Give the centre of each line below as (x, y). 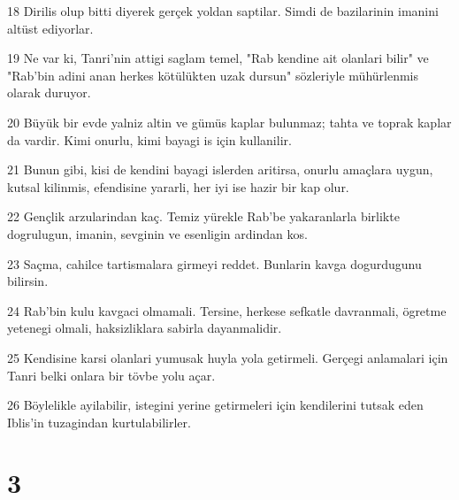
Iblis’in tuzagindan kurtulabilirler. (99, 422)
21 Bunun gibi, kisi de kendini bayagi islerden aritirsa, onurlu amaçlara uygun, (220, 169)
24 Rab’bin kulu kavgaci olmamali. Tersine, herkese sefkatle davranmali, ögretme (227, 310)
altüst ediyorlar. (50, 28)
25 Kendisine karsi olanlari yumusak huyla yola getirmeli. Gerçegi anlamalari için (228, 357)
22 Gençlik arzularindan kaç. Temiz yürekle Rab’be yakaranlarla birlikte (203, 216)
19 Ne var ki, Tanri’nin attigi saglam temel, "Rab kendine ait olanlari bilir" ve (218, 58)
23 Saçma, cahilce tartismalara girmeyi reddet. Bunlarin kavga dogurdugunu (214, 263)
